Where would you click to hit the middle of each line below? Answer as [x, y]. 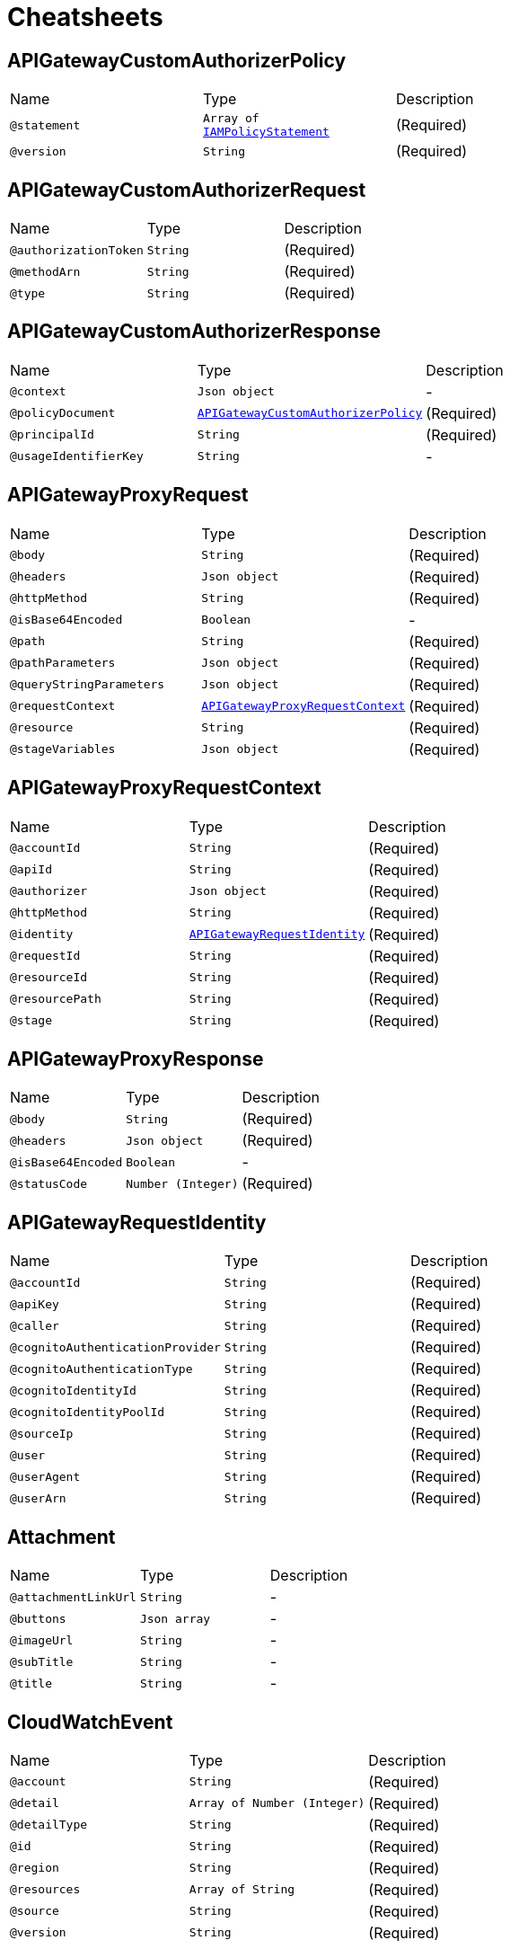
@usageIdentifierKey [77, 456]
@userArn [38, 1498]
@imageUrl [42, 1640]
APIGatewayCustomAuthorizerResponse [194, 332]
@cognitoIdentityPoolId [88, 1412]
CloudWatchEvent [90, 1722]
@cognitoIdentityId [73, 1390]
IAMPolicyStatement [266, 132]
